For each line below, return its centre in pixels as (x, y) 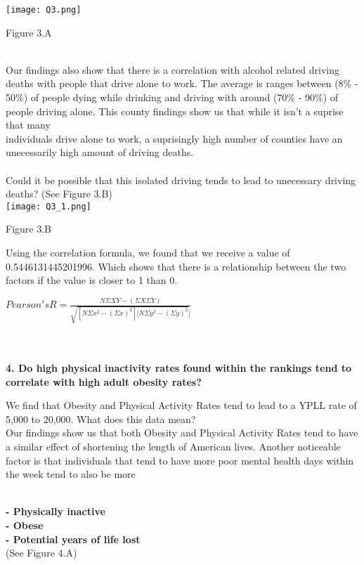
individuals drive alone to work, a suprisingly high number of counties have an (174, 138)
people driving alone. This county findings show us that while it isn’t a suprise (175, 111)
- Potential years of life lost (73, 539)
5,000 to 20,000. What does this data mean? (101, 418)
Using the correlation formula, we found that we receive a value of (148, 253)
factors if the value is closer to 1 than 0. (92, 280)
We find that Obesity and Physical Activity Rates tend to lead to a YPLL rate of (181, 405)
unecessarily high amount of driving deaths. (100, 152)
